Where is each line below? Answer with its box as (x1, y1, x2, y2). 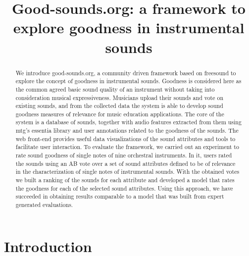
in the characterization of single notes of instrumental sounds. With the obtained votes (15, 167, 240, 176)
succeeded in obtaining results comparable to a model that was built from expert (15, 192, 224, 201)
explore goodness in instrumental (13, 17, 245, 38)
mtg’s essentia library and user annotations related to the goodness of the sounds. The (15, 126, 239, 135)
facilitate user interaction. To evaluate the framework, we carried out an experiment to (15, 143, 239, 151)
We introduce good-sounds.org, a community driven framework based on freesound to (15, 68, 236, 77)
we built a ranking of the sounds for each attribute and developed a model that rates (15, 176, 235, 184)
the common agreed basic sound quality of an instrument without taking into (15, 85, 215, 93)
